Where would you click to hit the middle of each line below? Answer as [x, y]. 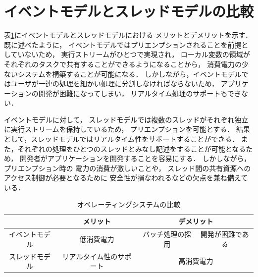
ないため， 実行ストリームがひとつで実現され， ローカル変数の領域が [137, 54]
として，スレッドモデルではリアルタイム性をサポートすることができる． [121, 139]
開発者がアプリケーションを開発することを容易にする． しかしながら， [135, 158]
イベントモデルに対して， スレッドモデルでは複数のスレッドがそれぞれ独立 [126, 119]
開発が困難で [221, 234]
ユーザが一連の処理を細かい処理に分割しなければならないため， [115, 83]
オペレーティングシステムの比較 [129, 204]
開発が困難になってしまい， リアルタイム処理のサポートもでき [140, 93]
